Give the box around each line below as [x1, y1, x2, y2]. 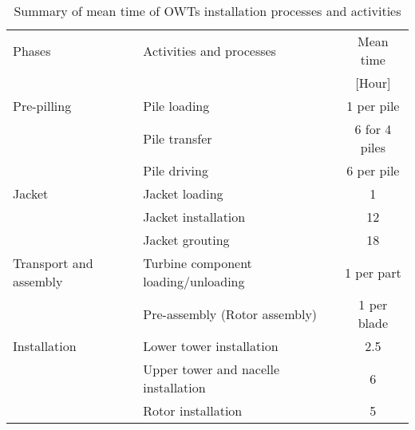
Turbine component [143, 254, 252, 272]
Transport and [13, 254, 93, 272]
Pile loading [143, 97, 210, 115]
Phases [13, 41, 51, 60]
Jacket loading [143, 184, 223, 203]
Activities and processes [143, 41, 276, 60]
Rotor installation [143, 401, 243, 420]
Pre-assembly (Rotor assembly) [143, 304, 318, 323]
